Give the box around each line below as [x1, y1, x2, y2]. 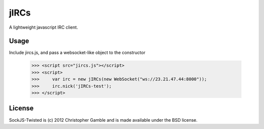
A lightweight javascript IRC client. [9, 24, 78, 30]
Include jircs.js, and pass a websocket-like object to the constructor [9, 50, 146, 55]
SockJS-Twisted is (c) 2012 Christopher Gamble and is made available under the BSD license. [9, 117, 198, 123]
